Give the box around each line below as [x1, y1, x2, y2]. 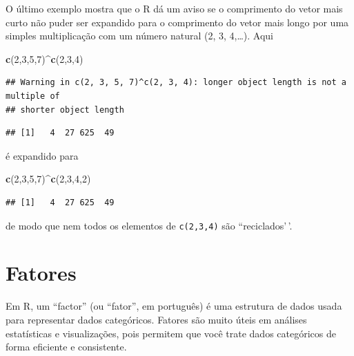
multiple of [6, 91, 60, 101]
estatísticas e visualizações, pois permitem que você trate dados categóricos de [6, 326, 336, 340]
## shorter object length [6, 104, 124, 115]
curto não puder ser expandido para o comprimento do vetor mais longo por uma [6, 15, 349, 29]
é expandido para [6, 148, 79, 162]
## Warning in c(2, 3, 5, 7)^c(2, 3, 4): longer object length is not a [6, 77, 346, 88]
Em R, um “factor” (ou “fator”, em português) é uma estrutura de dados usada [6, 299, 342, 313]
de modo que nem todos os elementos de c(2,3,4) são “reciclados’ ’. [6, 218, 293, 232]
